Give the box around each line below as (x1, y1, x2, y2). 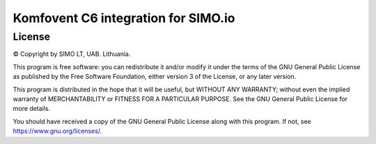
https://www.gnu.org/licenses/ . (13, 127, 102, 135)
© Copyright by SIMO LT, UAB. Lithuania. (13, 50, 131, 58)
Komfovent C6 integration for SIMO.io (13, 10, 235, 26)
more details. (13, 105, 51, 113)
